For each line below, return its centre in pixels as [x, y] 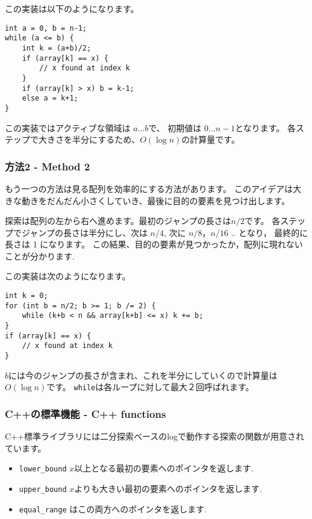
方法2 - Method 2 [48, 166]
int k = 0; [27, 296]
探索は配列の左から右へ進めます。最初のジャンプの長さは [118, 221]
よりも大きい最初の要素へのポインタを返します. [168, 488]
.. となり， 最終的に [270, 232]
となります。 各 [266, 127]
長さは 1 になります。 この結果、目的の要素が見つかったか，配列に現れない [154, 244]
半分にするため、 [106, 139]
